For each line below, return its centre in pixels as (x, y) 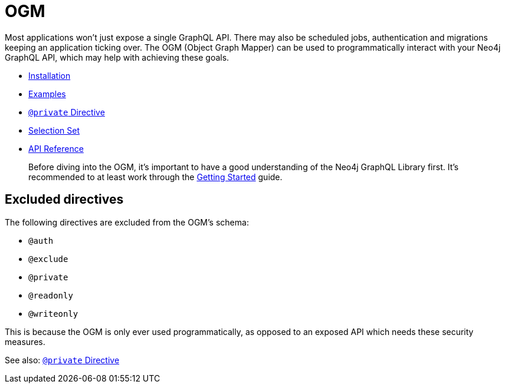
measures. (25, 341)
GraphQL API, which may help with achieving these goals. (117, 57)
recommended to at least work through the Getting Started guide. (155, 177)
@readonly (51, 295)
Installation (50, 75)
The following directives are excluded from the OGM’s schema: (127, 222)
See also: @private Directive (62, 360)
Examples (47, 94)
